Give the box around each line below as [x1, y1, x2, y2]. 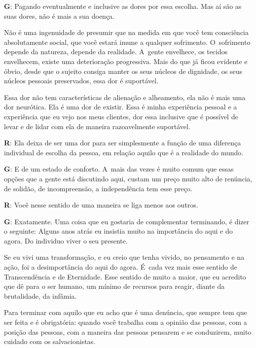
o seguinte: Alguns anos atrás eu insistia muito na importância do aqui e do [4, 226, 233, 236]
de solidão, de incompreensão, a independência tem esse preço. [4, 183, 192, 193]
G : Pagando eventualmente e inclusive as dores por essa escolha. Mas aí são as [4, 1, 242, 11]
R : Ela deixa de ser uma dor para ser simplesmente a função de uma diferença [4, 138, 241, 148]
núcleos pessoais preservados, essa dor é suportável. [4, 75, 159, 86]
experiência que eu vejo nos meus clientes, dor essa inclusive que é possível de [4, 111, 238, 121]
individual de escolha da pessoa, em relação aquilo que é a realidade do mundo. [4, 147, 244, 157]
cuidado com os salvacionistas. [4, 336, 96, 347]
